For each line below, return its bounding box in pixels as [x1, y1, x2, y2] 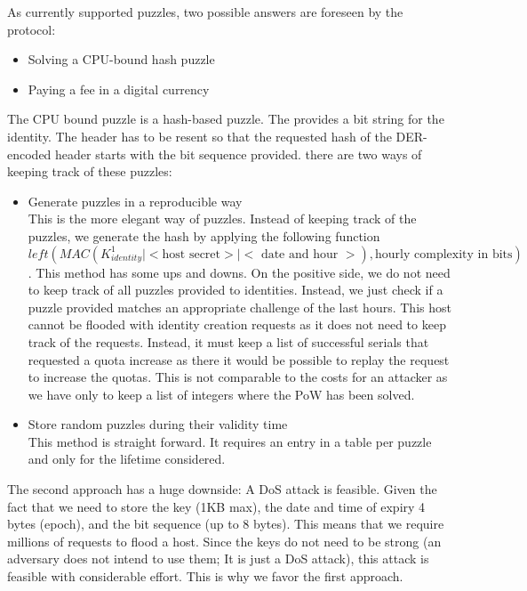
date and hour [260, 247, 339, 261]
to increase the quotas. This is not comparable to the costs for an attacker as [28, 368, 448, 386]
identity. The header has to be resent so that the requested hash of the [7, 126, 392, 145]
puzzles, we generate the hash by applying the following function [28, 226, 380, 245]
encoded [7, 144, 52, 163]
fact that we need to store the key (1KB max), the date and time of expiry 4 [7, 497, 426, 515]
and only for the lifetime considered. [28, 449, 226, 468]
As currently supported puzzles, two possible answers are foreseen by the [7, 3, 403, 20]
